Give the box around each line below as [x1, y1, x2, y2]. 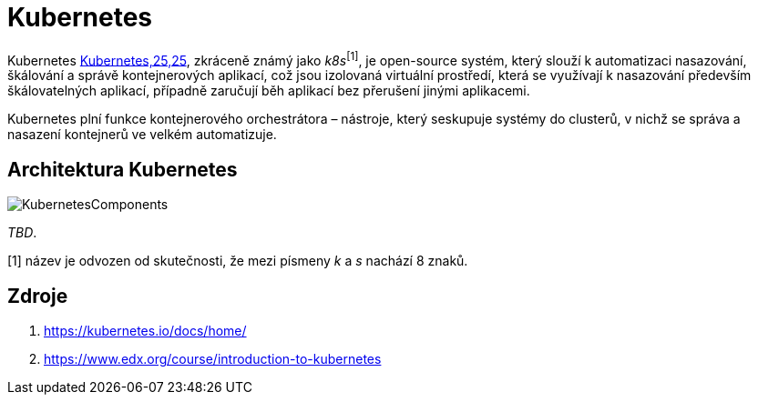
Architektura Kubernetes [7, 157, 238, 181]
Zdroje [7, 284, 68, 307]
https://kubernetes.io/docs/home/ [44, 323, 247, 339]
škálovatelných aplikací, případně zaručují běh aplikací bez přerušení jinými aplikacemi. [7, 83, 530, 99]
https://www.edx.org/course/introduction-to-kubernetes [44, 351, 382, 367]
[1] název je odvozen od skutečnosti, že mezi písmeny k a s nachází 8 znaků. [7, 253, 468, 269]
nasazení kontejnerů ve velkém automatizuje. [7, 126, 277, 143]
